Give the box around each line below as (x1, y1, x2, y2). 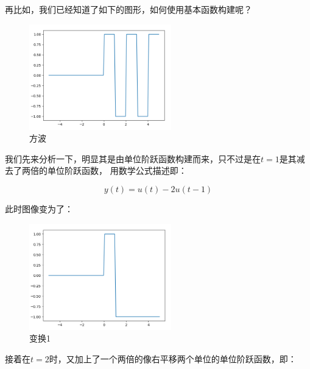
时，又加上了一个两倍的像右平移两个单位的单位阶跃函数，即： (49, 352, 297, 365)
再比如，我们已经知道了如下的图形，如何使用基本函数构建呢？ (5, 3, 252, 15)
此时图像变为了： (5, 202, 73, 215)
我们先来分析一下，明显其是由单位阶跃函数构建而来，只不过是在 (5, 152, 261, 165)
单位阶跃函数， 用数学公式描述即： (47, 164, 187, 177)
